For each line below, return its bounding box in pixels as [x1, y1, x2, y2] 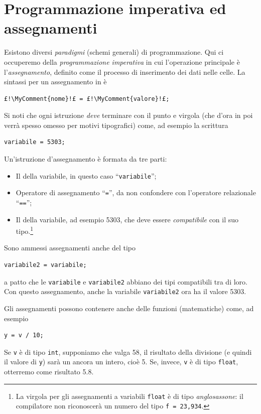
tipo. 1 [16, 224, 34, 236]
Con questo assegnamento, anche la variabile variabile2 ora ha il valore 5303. [4, 286, 246, 297]
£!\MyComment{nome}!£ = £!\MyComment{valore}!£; [4, 95, 170, 102]
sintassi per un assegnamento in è [4, 76, 107, 87]
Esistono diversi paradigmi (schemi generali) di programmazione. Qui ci [4, 47, 224, 57]
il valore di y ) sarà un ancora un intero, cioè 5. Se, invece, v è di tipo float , [4, 356, 238, 367]
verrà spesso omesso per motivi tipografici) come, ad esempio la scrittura [4, 119, 228, 130]
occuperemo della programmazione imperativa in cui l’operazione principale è [4, 56, 240, 67]
